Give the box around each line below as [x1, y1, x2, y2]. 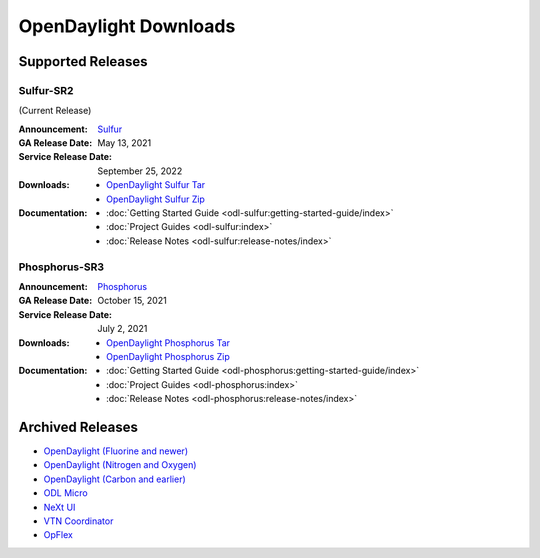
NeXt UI [43, 501, 76, 513]
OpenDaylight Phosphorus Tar [106, 336, 230, 349]
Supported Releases [18, 53, 149, 70]
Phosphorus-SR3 [18, 260, 105, 274]
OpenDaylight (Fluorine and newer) [43, 445, 189, 457]
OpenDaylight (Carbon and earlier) [43, 473, 187, 485]
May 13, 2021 [97, 137, 152, 149]
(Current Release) [18, 105, 92, 117]
